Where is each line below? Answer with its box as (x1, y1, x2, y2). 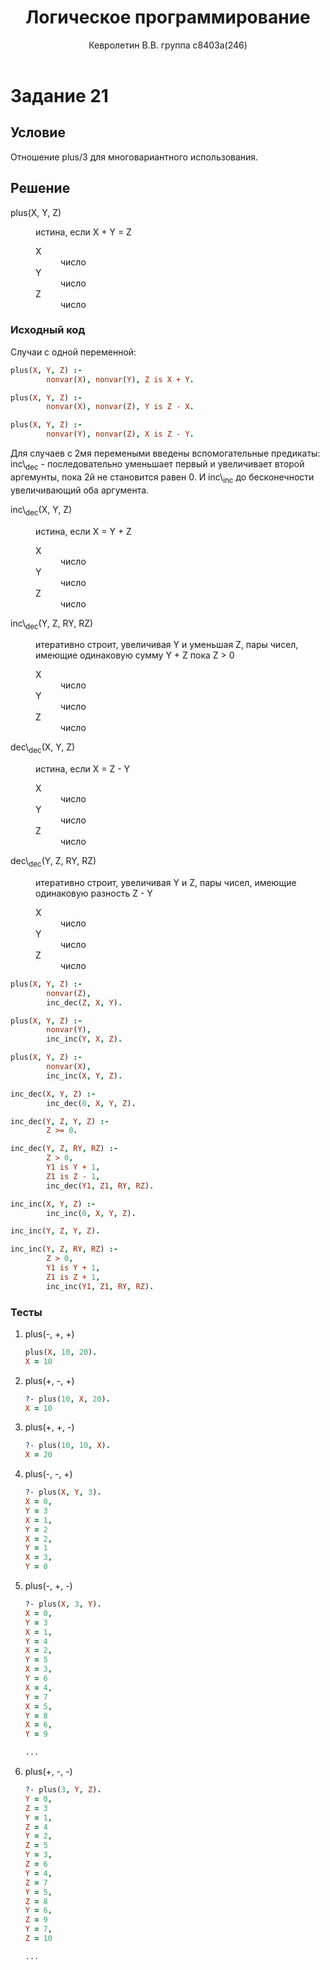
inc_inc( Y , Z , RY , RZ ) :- (10, 1244, 118, 1255)
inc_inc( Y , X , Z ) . (46, 1034, 123, 1045)
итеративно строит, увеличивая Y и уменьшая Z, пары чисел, (35, 639, 299, 651)
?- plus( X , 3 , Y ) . (24, 1599, 102, 1610)
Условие (10, 124, 66, 141)
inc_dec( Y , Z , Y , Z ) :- (10, 1116, 110, 1126)
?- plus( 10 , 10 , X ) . (24, 1441, 111, 1451)
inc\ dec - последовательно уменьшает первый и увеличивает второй (10, 458, 305, 472)
